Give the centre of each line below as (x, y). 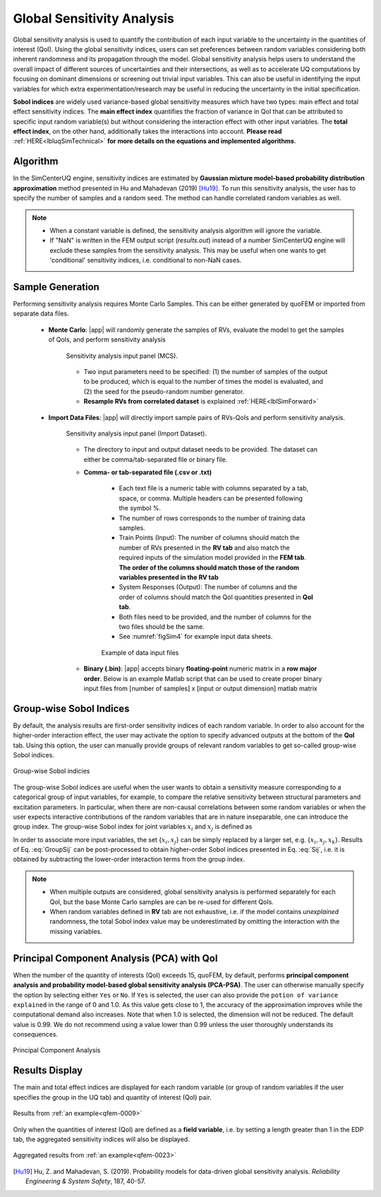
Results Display (48, 1070)
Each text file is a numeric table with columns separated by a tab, (214, 488)
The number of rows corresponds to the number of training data (212, 518)
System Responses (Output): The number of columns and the (208, 587)
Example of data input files (140, 652)
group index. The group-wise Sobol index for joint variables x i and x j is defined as (133, 828)
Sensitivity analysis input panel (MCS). (122, 356)
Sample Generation (56, 287)
